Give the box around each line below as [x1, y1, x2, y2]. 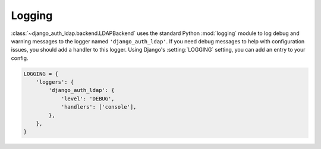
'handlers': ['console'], [61, 104, 137, 110]
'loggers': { [36, 79, 74, 85]
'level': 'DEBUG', [61, 95, 115, 102]
